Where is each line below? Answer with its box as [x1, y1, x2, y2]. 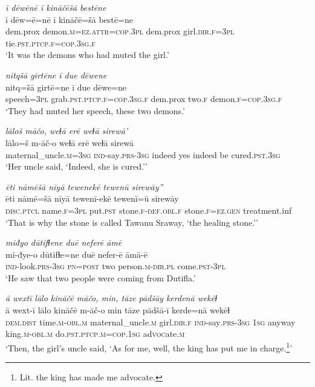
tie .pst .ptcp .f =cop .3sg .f [5, 36, 96, 49]
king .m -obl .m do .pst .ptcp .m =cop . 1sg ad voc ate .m [5, 327, 185, 340]
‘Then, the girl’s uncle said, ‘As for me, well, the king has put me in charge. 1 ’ [5, 339, 293, 354]
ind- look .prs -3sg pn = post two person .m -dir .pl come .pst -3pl [5, 260, 226, 272]
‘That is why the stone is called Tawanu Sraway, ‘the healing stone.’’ [5, 216, 258, 228]
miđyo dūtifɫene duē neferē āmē [5, 236, 122, 249]
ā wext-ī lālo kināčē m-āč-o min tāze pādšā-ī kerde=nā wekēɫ [5, 304, 230, 316]
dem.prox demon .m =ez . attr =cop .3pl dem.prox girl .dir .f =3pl [5, 25, 235, 37]
